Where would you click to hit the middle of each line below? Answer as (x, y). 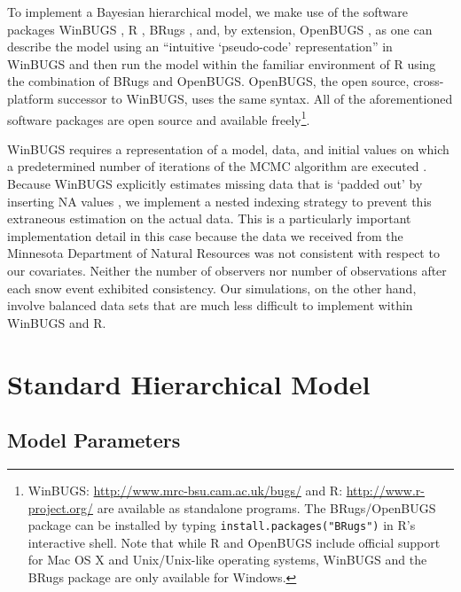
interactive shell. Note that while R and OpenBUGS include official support (234, 542)
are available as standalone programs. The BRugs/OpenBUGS (266, 507)
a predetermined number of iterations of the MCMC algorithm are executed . (217, 166)
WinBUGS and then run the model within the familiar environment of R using (222, 63)
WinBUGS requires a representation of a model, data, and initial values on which (228, 148)
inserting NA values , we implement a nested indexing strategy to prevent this (219, 201)
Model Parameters (94, 440)
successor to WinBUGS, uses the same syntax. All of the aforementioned (255, 98)
